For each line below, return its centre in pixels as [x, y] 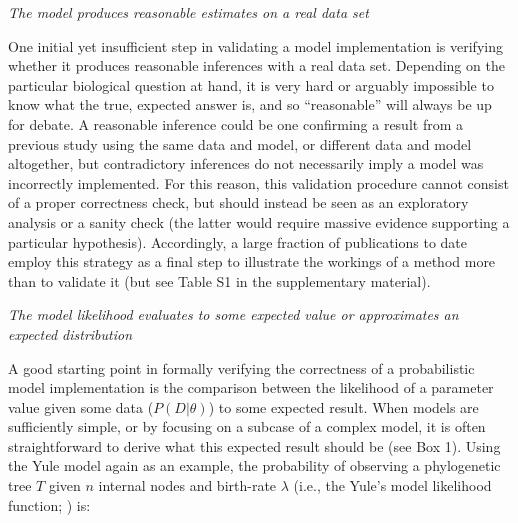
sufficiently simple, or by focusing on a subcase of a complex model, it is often [247, 426]
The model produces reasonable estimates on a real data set [188, 12]
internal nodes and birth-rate [187, 485]
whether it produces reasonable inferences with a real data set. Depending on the [256, 65]
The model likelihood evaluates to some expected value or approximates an [233, 314]
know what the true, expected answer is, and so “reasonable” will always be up [250, 104]
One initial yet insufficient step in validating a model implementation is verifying [255, 45]
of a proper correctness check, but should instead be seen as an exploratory [238, 202]
